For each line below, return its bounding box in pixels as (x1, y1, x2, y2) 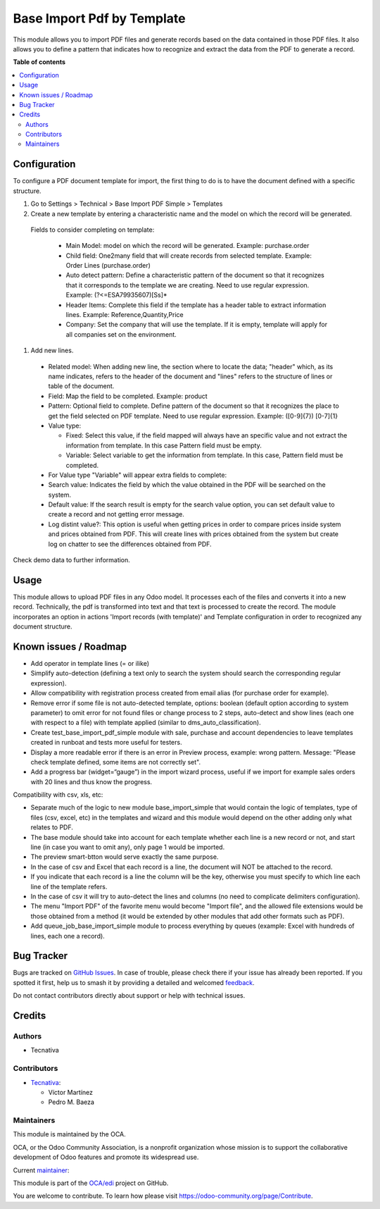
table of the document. (48, 382, 115, 390)
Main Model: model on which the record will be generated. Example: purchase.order (65, 242, 310, 250)
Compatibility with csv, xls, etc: (13, 790, 103, 799)
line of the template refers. (30, 882, 108, 891)
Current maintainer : (13, 1166, 70, 1174)
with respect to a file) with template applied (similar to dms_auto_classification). (30, 719, 261, 727)
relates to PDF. (30, 823, 74, 831)
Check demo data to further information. (13, 556, 130, 564)
